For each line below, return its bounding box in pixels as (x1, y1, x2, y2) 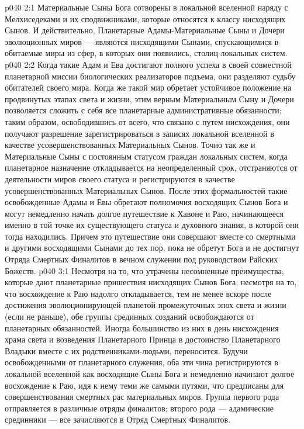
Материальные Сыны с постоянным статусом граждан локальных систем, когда (5, 150, 288, 162)
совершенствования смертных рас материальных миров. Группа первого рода (5, 390, 279, 403)
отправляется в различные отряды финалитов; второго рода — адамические (5, 402, 274, 414)
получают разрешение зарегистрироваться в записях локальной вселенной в (5, 127, 274, 139)
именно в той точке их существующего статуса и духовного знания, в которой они (5, 219, 299, 231)
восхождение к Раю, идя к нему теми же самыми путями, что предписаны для (5, 379, 284, 391)
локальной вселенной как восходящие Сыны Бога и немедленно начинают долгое (5, 368, 295, 379)
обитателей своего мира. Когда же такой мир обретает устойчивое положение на (5, 81, 292, 94)
